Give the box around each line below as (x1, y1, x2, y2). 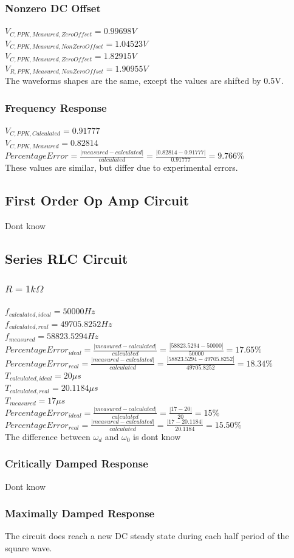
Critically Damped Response (5, 456, 148, 471)
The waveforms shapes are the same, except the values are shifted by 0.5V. (5, 74, 284, 87)
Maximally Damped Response (5, 506, 155, 521)
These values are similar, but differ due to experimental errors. (5, 160, 238, 173)
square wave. (5, 542, 52, 554)
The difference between (5, 430, 91, 443)
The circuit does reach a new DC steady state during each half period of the (5, 529, 289, 542)
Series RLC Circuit (5, 249, 128, 267)
